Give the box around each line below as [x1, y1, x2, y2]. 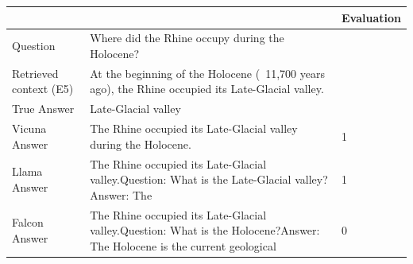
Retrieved [12, 64, 59, 81]
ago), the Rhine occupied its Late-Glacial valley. [90, 80, 324, 97]
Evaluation [342, 9, 401, 25]
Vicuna [12, 120, 47, 137]
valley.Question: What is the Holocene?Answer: [90, 222, 320, 239]
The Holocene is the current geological [90, 237, 276, 254]
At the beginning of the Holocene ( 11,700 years [90, 64, 325, 81]
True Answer [12, 100, 75, 117]
